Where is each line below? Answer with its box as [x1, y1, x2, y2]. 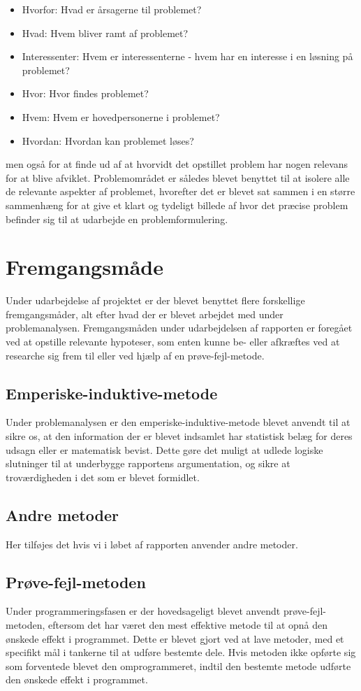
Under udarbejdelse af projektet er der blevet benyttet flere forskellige [6, 293, 305, 308]
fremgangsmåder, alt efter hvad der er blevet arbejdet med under [6, 306, 283, 321]
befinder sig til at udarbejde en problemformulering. [6, 211, 228, 226]
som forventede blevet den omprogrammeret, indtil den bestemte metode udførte [6, 658, 351, 673]
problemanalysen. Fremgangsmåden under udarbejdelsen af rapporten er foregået [6, 320, 353, 335]
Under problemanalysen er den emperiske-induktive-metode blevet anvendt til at [6, 415, 351, 429]
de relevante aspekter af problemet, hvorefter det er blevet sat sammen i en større [6, 184, 355, 199]
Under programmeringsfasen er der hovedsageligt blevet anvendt [6, 604, 281, 618]
